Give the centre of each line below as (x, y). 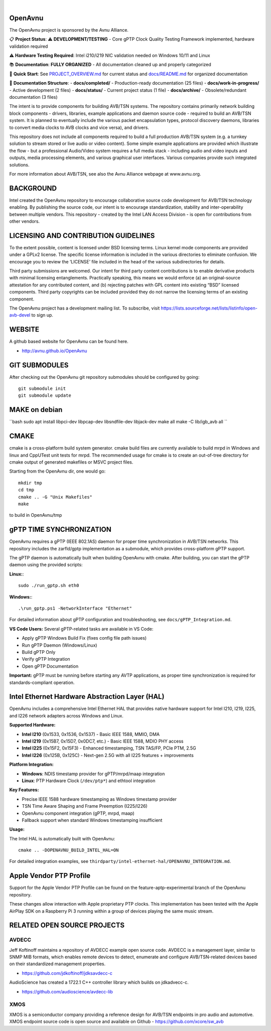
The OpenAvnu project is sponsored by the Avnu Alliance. (69, 30)
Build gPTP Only (39, 652)
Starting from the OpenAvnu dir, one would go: (57, 471)
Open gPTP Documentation (50, 666)
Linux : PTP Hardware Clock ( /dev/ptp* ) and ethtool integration (89, 781)
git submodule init (42, 389)
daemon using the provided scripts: (46, 565)
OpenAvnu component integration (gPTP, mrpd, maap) (78, 813)
